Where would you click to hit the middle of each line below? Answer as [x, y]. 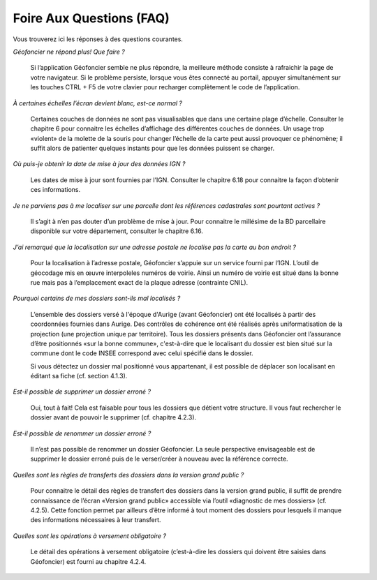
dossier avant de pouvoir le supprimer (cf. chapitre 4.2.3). [113, 417]
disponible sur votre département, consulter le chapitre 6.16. [117, 231]
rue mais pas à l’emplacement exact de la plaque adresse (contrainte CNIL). [139, 282]
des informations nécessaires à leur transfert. [96, 520]
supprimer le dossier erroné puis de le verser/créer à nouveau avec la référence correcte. [160, 459]
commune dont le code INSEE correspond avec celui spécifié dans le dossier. [142, 353]
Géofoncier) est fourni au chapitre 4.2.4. [88, 561]
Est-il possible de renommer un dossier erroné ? [82, 433]
